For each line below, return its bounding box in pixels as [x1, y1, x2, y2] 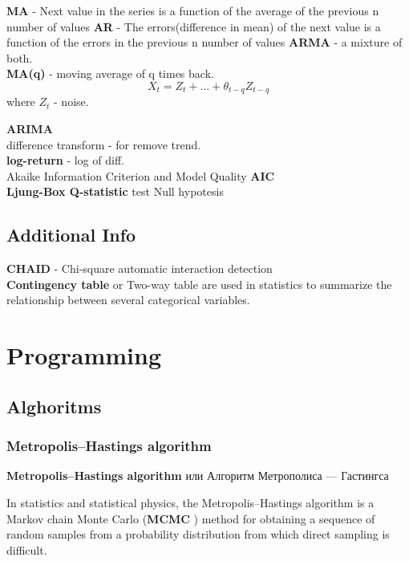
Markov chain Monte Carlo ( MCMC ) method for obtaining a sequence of [6, 510, 375, 526]
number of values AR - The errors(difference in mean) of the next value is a [6, 18, 381, 35]
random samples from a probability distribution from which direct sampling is [6, 526, 390, 543]
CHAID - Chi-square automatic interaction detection [6, 260, 273, 277]
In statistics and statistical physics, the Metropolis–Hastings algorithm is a [6, 494, 375, 510]
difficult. [6, 541, 47, 558]
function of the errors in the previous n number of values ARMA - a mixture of [6, 34, 403, 51]
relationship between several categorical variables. [6, 291, 250, 308]
